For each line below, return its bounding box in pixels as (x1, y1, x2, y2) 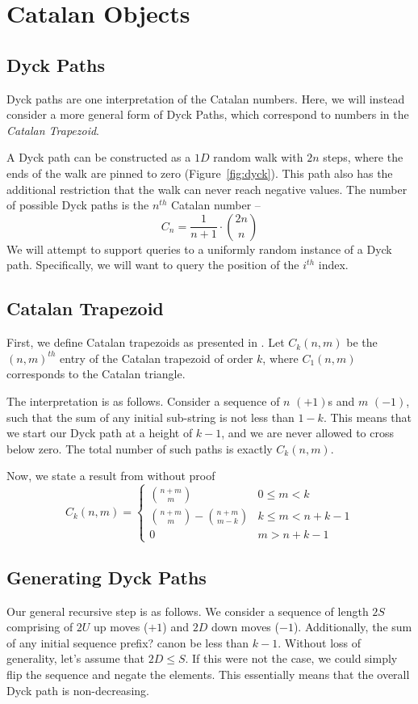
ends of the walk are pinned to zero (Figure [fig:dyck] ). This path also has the (6, 164, 393, 181)
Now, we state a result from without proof (6, 467, 215, 484)
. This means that (323, 408, 412, 425)
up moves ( (94, 618, 148, 635)
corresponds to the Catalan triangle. (6, 365, 186, 382)
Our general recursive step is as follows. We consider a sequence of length (6, 602, 369, 619)
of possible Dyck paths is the (6, 196, 149, 213)
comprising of (6, 618, 73, 635)
